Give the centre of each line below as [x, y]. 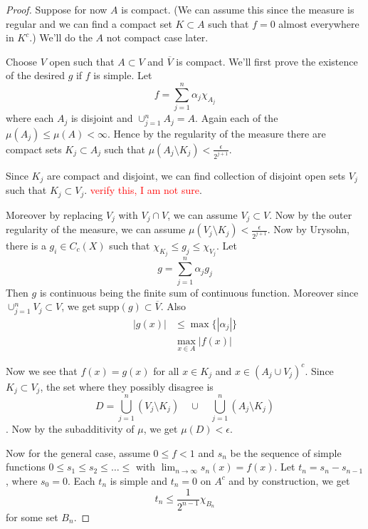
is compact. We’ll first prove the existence [267, 61]
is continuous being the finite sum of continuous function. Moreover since [199, 292]
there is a [26, 245]
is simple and [138, 480]
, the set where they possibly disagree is [127, 386]
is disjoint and [102, 118]
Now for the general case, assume [78, 452]
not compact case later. [157, 37]
